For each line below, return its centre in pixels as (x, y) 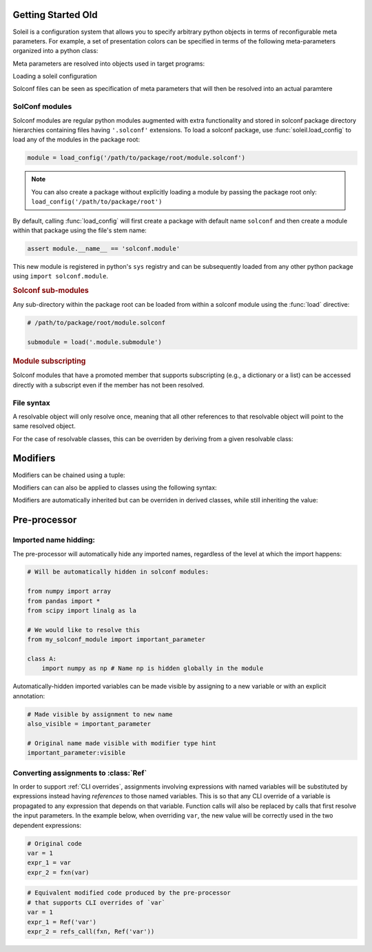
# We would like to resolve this (84, 630)
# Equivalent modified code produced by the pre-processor (129, 893)
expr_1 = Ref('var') (62, 922)
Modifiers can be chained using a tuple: (69, 475)
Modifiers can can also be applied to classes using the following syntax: (115, 487)
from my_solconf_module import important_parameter (116, 640)
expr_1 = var (49, 863)
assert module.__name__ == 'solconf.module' (104, 249)
